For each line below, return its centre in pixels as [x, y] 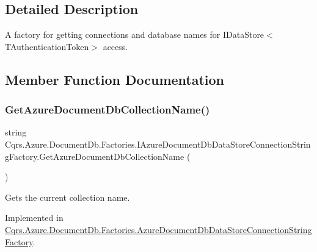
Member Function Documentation [115, 79]
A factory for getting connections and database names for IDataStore [135, 34]
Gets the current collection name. [67, 197]
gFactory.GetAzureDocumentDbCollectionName [95, 156]
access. [115, 46]
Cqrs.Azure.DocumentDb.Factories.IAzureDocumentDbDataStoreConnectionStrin [158, 144]
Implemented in [34, 218]
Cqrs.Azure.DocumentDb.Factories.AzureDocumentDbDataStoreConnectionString [158, 229]
